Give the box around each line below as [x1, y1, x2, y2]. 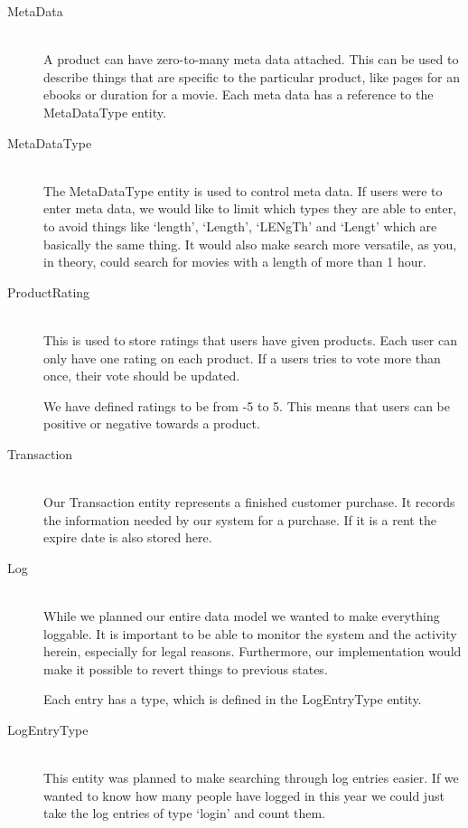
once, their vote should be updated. [43, 366, 240, 385]
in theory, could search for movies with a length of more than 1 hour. [43, 252, 426, 271]
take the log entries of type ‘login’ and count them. [43, 804, 326, 823]
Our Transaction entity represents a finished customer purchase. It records [43, 493, 455, 512]
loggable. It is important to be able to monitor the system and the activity [43, 624, 457, 643]
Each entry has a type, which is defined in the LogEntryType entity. [43, 690, 422, 709]
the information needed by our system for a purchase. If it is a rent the [43, 510, 436, 529]
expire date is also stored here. [43, 528, 212, 547]
